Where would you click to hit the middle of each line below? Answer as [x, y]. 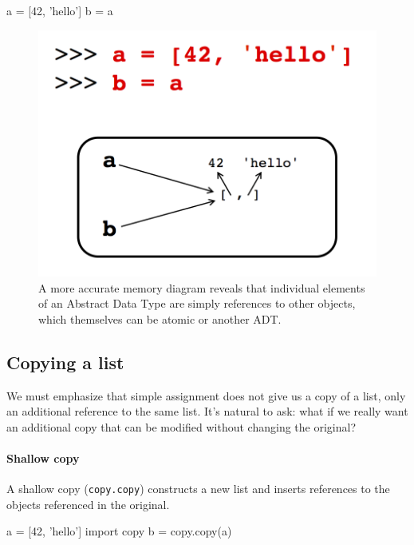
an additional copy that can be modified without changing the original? [181, 426]
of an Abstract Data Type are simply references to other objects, [197, 303]
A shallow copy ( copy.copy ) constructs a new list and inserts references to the [198, 489]
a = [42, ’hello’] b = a [60, 10]
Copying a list [65, 362]
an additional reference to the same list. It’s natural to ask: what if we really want [207, 411]
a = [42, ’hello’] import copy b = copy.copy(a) [119, 531]
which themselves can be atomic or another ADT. [160, 318]
